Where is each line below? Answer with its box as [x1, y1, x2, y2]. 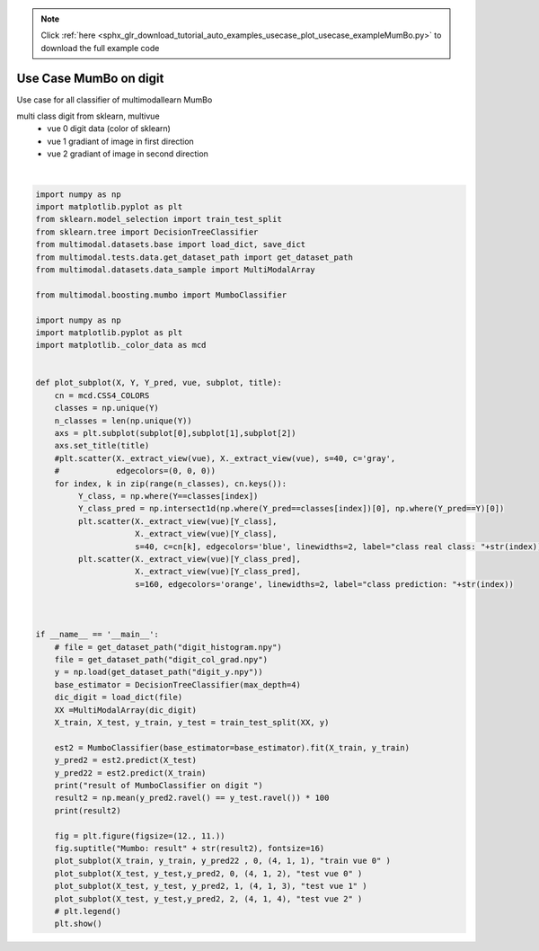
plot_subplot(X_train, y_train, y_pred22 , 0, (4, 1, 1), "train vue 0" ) [54, 856, 391, 867]
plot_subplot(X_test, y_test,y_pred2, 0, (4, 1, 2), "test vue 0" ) [54, 868, 363, 878]
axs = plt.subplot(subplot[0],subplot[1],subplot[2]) [54, 428, 296, 439]
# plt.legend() [54, 906, 121, 916]
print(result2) [54, 805, 121, 815]
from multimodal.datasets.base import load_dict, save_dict [35, 239, 306, 250]
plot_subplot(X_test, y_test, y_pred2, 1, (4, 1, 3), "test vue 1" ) [54, 881, 367, 892]
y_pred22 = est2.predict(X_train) [54, 768, 207, 778]
